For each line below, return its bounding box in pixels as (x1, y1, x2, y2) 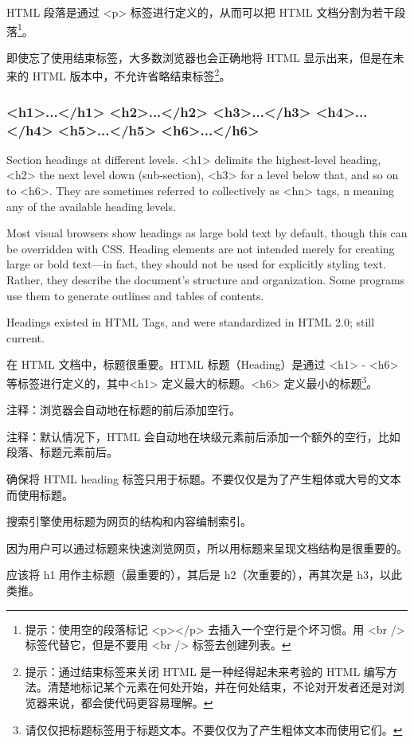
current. (6, 329, 45, 346)
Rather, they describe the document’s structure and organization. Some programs (6, 271, 405, 287)
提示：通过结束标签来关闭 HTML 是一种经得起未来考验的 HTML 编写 (25, 663, 386, 679)
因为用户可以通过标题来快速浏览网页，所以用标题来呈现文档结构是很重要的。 (6, 539, 408, 556)
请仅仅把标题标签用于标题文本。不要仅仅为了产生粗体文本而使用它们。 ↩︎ (25, 721, 403, 737)
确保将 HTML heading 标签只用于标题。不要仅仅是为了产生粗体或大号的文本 (6, 470, 401, 487)
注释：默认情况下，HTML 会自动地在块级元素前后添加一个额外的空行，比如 (6, 428, 400, 444)
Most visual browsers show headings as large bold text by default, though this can (6, 225, 408, 241)
